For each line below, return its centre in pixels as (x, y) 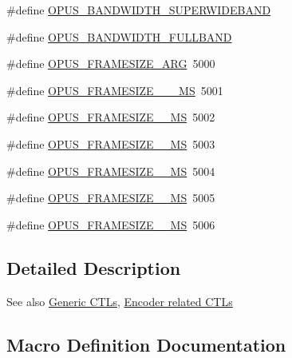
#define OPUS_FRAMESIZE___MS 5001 (115, 90)
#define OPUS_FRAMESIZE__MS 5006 (111, 224)
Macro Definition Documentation (146, 344)
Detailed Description (94, 267)
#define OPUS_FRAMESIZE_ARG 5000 (111, 64)
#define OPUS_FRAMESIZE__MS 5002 (111, 117)
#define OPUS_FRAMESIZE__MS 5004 (111, 171)
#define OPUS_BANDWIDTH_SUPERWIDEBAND (139, 10)
